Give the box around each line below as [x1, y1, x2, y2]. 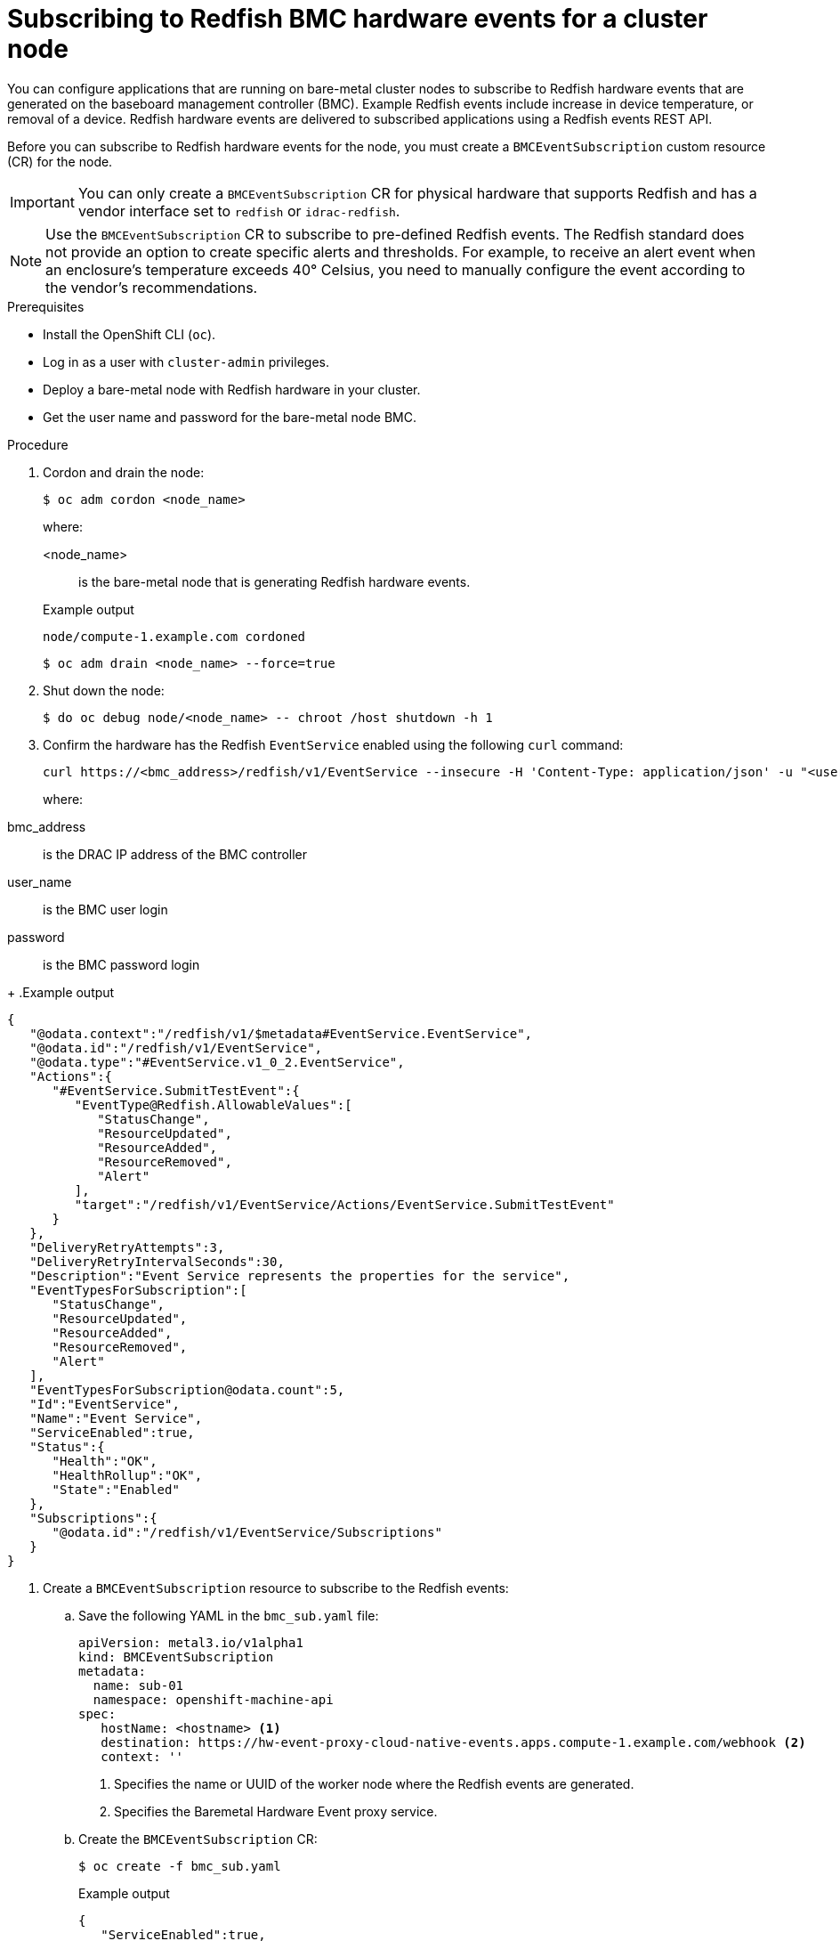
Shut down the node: [43, 682, 165, 698]
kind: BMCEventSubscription [78, 1649, 274, 1664]
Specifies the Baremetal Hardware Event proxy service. [114, 1803, 438, 1819]
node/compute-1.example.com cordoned [43, 629, 306, 644]
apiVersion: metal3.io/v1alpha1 [78, 1635, 303, 1650]
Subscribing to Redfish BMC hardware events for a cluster [7, 4, 708, 34]
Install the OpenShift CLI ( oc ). [43, 326, 216, 342]
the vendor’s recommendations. [45, 278, 258, 296]
